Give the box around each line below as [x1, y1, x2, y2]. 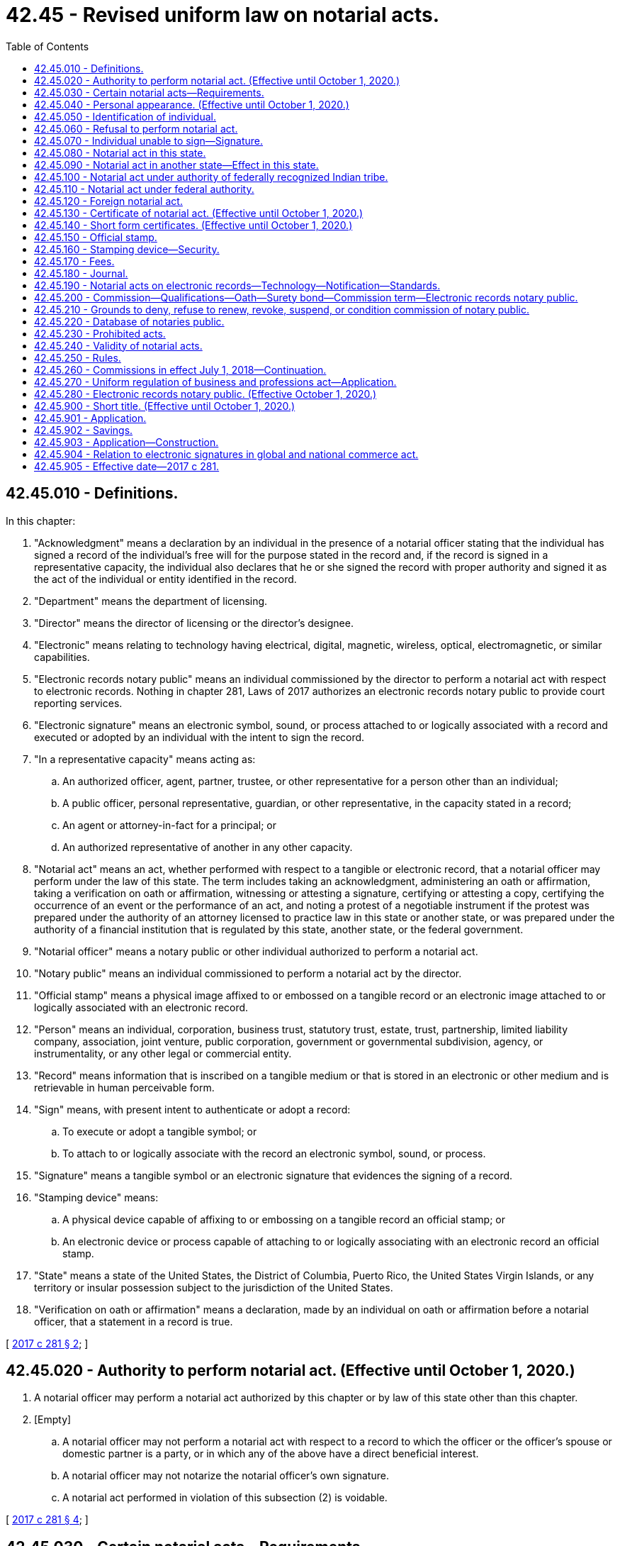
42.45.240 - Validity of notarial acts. [34, 339, 203, 352]
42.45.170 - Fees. [34, 255, 115, 267]
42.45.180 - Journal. [34, 267, 128, 279]
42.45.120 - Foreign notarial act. [34, 194, 183, 207]
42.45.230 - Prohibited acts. [34, 327, 166, 340]
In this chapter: [6, 514, 76, 527]
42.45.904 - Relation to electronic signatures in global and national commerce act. [34, 447, 419, 460]
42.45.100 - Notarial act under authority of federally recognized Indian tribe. [34, 170, 388, 183]
